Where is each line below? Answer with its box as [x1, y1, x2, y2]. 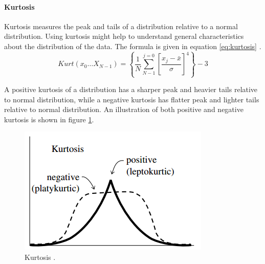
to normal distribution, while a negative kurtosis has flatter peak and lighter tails [4, 94, 259, 104]
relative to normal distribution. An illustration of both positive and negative [4, 104, 244, 115]
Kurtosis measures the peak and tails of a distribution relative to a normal [4, 20, 238, 31]
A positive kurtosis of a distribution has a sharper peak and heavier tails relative [4, 84, 258, 95]
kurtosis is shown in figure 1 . [4, 114, 94, 124]
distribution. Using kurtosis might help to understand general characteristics [4, 31, 244, 41]
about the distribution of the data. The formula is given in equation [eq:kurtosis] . [4, 40, 261, 51]
